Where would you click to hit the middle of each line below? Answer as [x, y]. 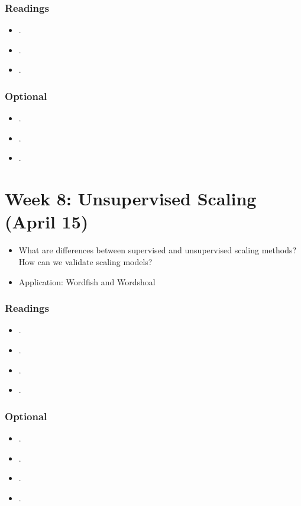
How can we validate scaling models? [85, 261]
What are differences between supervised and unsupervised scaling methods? [158, 250]
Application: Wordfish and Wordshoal [87, 281]
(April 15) [47, 222]
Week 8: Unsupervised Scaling [131, 199]
